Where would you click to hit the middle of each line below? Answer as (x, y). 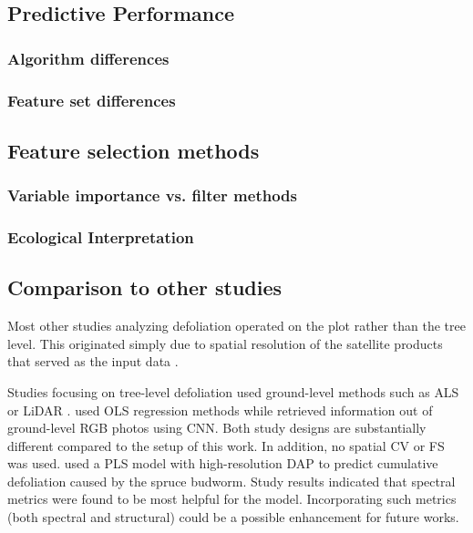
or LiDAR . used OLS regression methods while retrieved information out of (220, 410)
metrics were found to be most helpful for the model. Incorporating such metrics (232, 499)
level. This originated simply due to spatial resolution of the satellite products (225, 343)
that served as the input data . (93, 361)
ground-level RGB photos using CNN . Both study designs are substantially (217, 428)
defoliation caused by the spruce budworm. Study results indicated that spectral (231, 481)
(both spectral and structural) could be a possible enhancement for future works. (233, 517)
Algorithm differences (88, 58)
